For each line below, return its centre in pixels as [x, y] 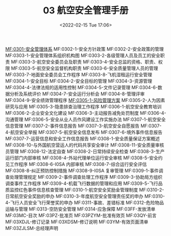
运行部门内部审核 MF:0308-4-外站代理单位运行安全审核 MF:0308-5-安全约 [84, 158]
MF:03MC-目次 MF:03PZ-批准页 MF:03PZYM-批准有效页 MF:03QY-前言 [81, 215]
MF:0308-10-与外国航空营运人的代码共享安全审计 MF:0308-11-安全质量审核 [85, 145]
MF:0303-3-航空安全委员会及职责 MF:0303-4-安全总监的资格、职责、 [84, 61]
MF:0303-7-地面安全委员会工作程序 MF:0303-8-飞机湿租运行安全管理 [79, 74]
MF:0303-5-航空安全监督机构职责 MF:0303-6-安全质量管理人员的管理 [84, 68]
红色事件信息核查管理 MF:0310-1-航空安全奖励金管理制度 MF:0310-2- [91, 189]
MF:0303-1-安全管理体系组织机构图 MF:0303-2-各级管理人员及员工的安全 [83, 55]
